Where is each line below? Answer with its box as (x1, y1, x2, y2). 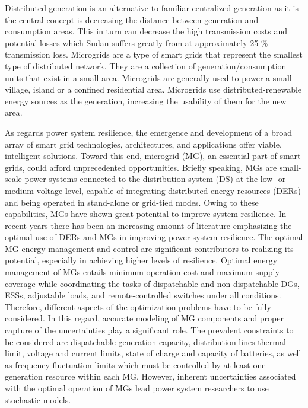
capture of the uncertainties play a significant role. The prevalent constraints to (5, 324, 294, 336)
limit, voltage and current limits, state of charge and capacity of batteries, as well (5, 347, 301, 359)
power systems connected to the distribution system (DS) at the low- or (24, 173, 286, 185)
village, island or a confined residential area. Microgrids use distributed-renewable (5, 83, 302, 95)
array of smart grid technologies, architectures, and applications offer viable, (5, 138, 282, 150)
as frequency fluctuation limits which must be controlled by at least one (5, 358, 266, 371)
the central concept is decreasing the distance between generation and (5, 13, 259, 26)
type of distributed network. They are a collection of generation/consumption (5, 59, 287, 72)
